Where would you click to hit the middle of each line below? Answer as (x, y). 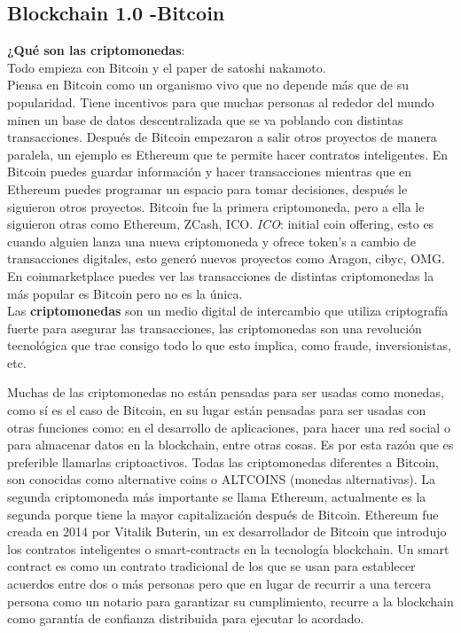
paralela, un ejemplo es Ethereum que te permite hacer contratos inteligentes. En (228, 154)
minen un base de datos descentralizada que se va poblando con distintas (205, 119)
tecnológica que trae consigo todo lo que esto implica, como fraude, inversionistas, (229, 345)
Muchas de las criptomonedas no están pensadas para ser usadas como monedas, (226, 392)
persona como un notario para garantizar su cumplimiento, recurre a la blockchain (230, 601)
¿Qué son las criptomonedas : (96, 50)
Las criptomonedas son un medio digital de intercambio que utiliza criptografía (228, 311)
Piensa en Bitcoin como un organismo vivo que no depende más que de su (208, 85)
